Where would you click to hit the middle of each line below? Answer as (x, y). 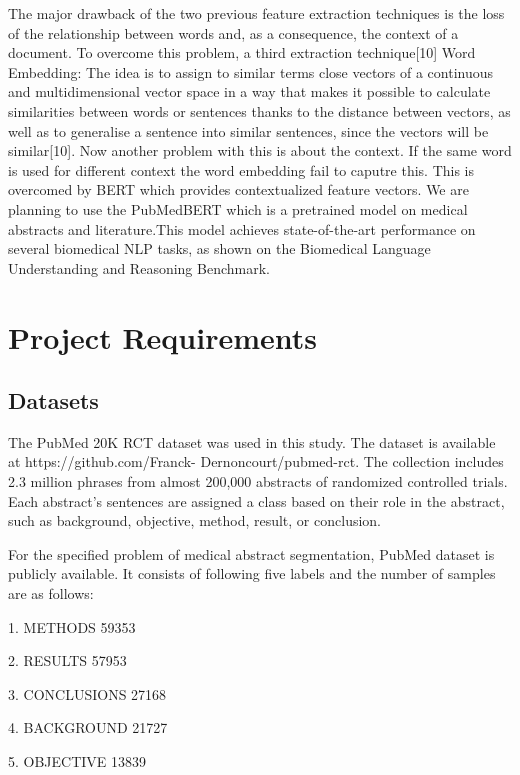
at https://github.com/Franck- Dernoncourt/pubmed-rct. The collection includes (256, 461)
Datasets (53, 400)
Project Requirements (162, 336)
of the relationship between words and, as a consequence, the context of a (233, 32)
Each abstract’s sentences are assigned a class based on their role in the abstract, (256, 500)
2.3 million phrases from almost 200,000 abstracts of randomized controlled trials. (258, 481)
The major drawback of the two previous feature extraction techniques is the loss (256, 13)
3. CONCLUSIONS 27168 (87, 693)
